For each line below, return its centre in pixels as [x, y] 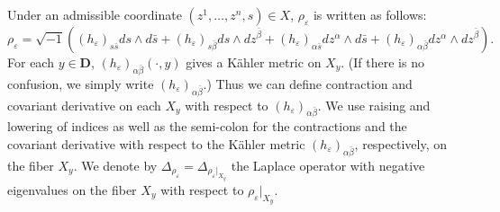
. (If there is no [382, 62]
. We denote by [115, 165]
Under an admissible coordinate [95, 14]
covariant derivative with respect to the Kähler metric [156, 143]
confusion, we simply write [81, 83]
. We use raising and [374, 105]
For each [31, 62]
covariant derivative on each [84, 105]
